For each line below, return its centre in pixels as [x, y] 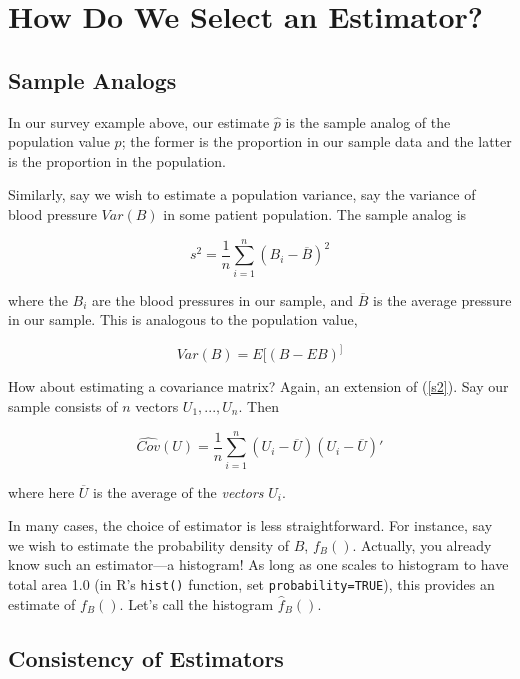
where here [41, 491]
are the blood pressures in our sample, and [223, 299]
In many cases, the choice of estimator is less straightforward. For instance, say [250, 525]
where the [38, 299]
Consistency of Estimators [146, 657]
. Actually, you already [422, 544]
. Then [258, 405]
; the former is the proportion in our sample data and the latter [316, 141]
